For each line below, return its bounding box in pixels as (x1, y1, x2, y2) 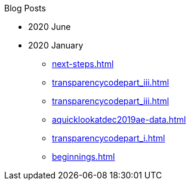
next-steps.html (52, 59, 114, 69)
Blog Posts (4, 3, 46, 13)
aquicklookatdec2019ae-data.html (52, 114, 186, 125)
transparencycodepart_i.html (52, 133, 165, 143)
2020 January (28, 40, 84, 50)
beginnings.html (52, 151, 115, 162)
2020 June (28, 22, 71, 32)
